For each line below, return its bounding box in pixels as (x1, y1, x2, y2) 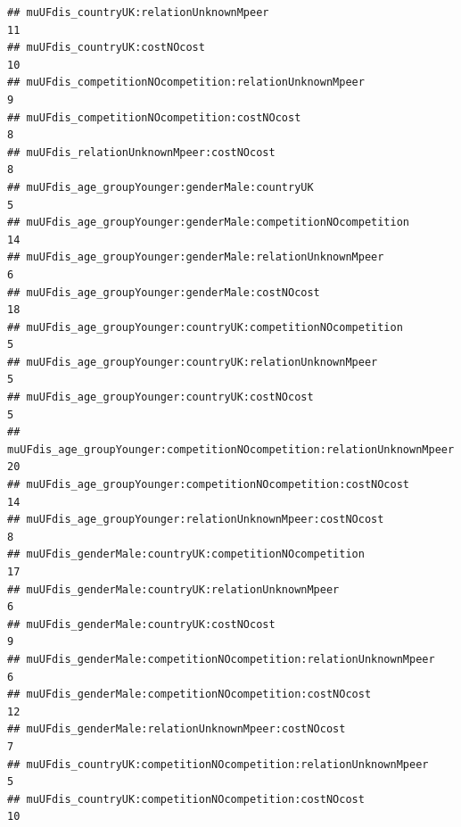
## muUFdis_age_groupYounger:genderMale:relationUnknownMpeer (7, 251, 384, 264)
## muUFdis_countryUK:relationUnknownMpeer (7, 6, 269, 19)
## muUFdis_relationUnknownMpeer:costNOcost (7, 145, 276, 159)
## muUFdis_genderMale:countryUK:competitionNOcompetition (7, 548, 365, 561)
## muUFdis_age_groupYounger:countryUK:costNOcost (7, 391, 314, 404)
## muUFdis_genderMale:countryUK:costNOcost (7, 617, 276, 631)
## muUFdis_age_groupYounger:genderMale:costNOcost (7, 285, 320, 299)
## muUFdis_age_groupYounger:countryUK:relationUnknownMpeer (7, 355, 378, 368)
